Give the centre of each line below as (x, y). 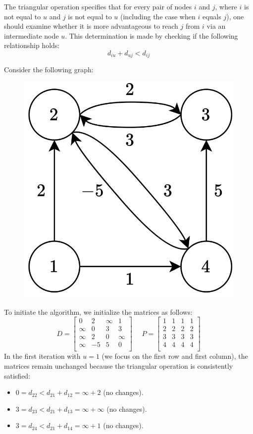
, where (226, 6)
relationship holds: (32, 45)
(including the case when (158, 16)
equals (212, 16)
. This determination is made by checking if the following (152, 35)
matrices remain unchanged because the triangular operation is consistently (119, 366)
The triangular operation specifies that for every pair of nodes (98, 6)
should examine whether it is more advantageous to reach (91, 26)
